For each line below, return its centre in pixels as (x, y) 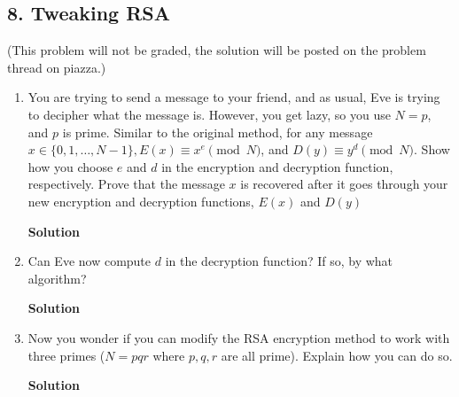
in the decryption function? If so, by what (279, 261)
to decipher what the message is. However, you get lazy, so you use (209, 114)
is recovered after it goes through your (344, 184)
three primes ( (66, 355)
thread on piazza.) (57, 67)
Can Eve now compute (89, 261)
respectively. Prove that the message (126, 184)
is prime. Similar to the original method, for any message (218, 132)
